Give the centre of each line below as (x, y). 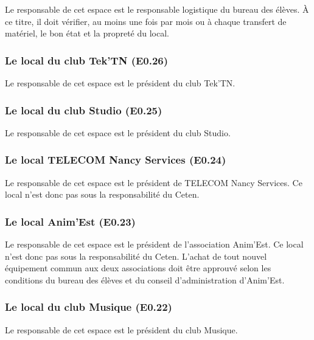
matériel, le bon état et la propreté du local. (87, 33)
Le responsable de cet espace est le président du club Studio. (118, 132)
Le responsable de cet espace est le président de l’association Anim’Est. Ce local (154, 244)
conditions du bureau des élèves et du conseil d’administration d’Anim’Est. (145, 279)
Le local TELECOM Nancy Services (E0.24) (116, 160)
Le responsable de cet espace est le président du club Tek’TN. (120, 83)
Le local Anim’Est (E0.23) (70, 221)
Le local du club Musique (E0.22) (89, 307)
